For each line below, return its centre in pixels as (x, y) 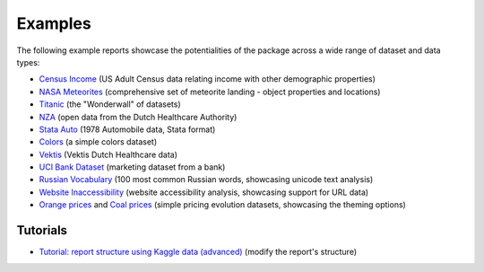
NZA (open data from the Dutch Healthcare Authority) (138, 117)
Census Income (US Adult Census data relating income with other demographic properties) (207, 79)
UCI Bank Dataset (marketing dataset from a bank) (132, 167)
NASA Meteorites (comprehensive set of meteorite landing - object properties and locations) (210, 92)
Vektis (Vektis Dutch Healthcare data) (108, 154)
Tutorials (42, 230)
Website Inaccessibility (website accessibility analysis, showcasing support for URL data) (204, 192)
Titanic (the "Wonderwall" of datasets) (110, 104)
